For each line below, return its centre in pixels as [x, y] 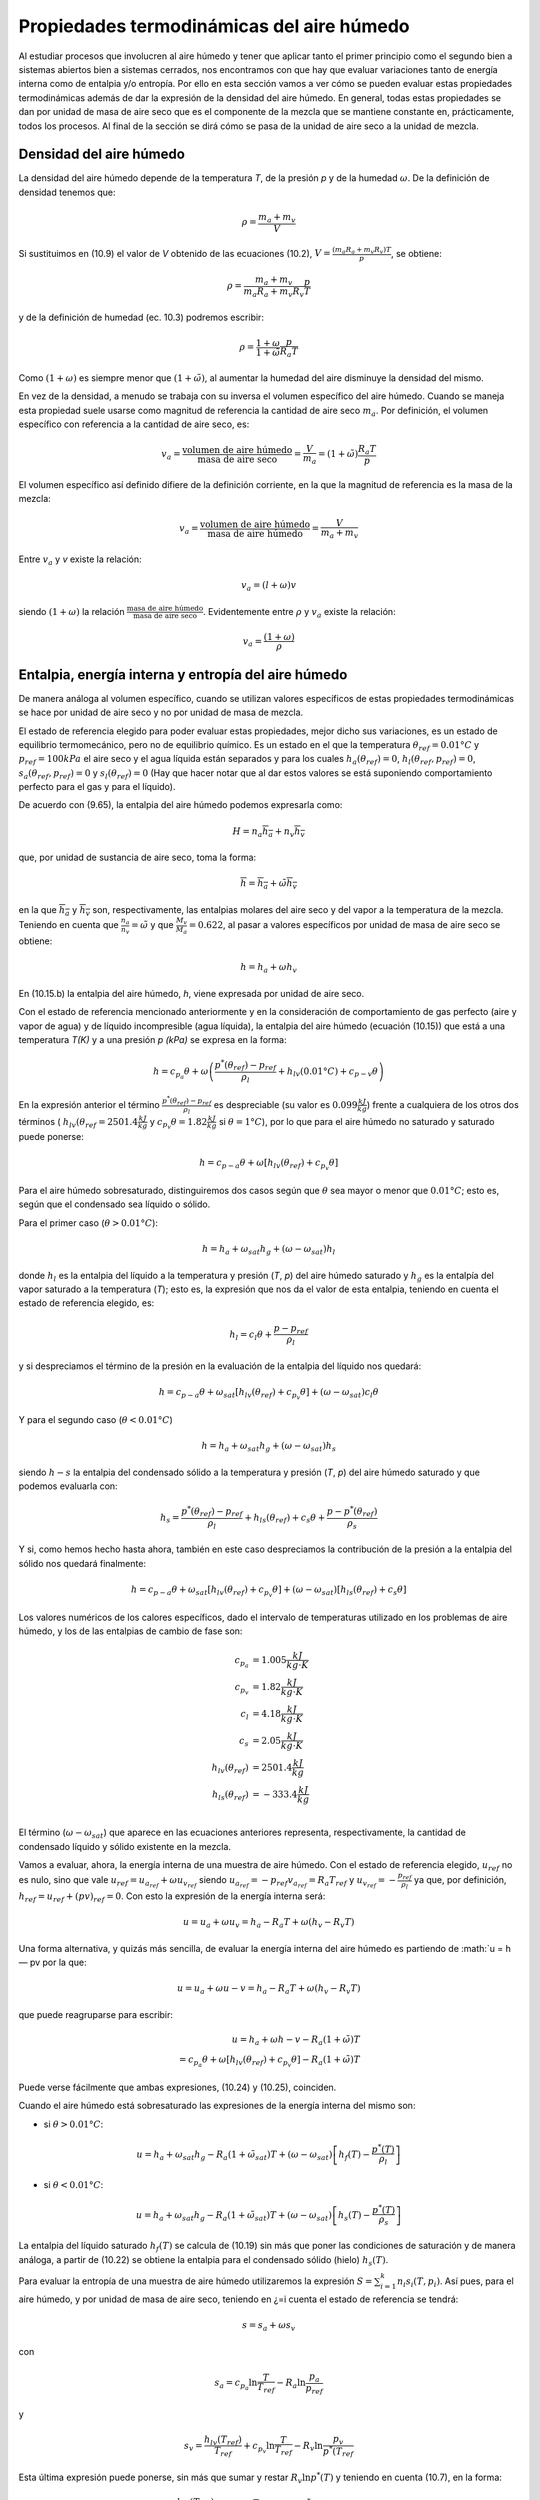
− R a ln [291, 2383]
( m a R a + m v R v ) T [361, 250]
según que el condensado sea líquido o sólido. [114, 1204]
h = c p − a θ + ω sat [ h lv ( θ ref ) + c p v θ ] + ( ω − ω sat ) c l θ [268, 1394]
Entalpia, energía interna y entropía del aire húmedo [183, 674]
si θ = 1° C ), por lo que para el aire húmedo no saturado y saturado [356, 1121]
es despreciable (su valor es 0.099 [285, 1104]
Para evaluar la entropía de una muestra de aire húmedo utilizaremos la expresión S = [195, 2281]
